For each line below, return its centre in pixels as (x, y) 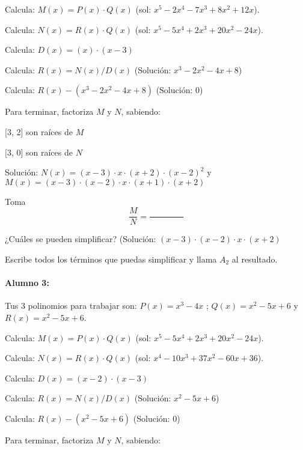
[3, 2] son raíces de (39, 131)
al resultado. (255, 259)
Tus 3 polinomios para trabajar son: (71, 306)
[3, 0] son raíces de (39, 152)
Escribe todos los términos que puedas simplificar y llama (111, 259)
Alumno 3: (27, 283)
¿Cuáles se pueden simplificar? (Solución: (81, 239)
